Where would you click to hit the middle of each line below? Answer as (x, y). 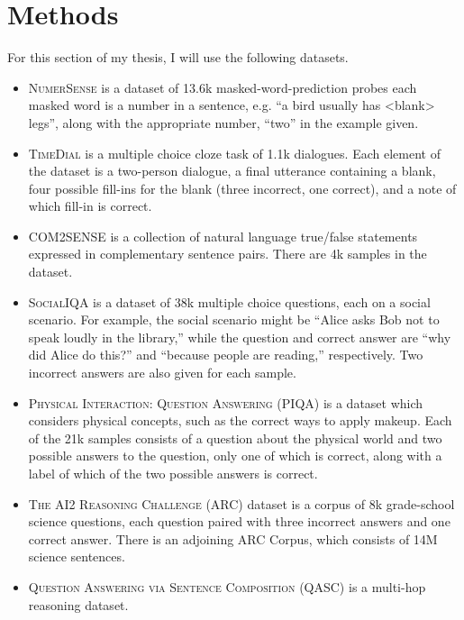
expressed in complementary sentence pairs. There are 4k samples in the (227, 254)
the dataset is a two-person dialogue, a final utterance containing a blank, (232, 171)
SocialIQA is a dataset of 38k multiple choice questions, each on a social (229, 301)
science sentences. (77, 556)
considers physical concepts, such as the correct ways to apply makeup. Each (240, 420)
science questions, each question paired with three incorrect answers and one (239, 521)
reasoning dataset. (78, 604)
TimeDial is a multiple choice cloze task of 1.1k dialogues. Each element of (234, 153)
